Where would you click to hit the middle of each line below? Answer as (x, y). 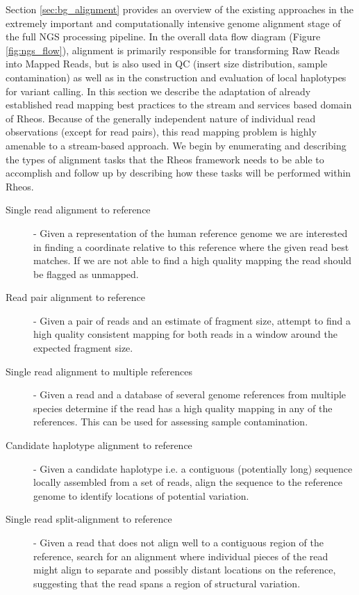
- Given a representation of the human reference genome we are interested (191, 233)
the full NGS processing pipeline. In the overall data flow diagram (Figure (163, 36)
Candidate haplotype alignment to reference (99, 445)
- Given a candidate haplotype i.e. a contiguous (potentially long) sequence (193, 468)
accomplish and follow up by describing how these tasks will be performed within (178, 173)
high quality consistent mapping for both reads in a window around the (185, 334)
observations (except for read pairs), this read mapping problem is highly (161, 132)
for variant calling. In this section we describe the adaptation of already (158, 91)
